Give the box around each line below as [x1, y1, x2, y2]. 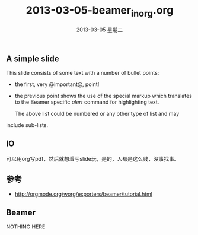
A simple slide [6, 53, 59, 63]
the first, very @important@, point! [14, 81, 100, 88]
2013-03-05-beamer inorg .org [25, 4, 174, 19]
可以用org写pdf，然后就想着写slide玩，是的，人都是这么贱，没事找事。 [6, 155, 180, 162]
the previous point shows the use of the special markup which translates [14, 92, 193, 99]
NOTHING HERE [6, 223, 46, 230]
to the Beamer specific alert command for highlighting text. [14, 99, 159, 106]
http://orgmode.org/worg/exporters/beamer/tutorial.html [14, 190, 153, 198]
